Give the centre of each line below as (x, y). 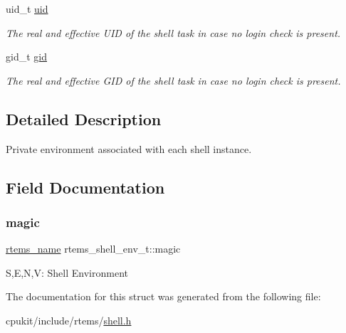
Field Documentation (85, 187)
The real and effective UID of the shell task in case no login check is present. (173, 32)
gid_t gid (26, 57)
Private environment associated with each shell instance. (129, 148)
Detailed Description (84, 118)
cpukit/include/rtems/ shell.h (69, 320)
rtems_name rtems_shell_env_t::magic (93, 249)
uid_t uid (27, 9)
